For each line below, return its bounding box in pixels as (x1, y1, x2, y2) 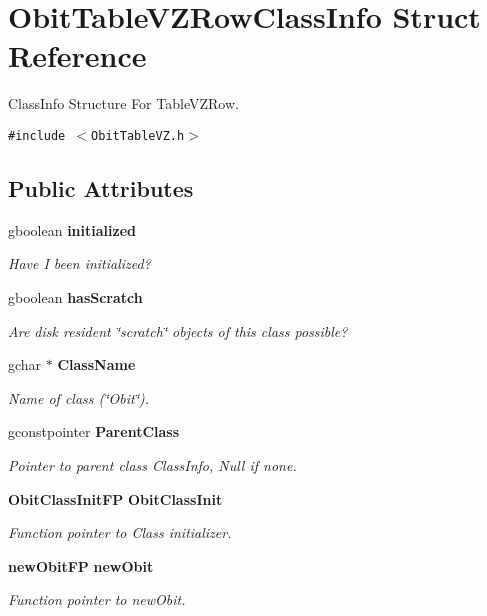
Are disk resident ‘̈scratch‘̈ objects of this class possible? (8, 320, 348, 341)
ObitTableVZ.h (91, 128, 185, 143)
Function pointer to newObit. (8, 589, 186, 610)
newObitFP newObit (8, 555, 154, 576)
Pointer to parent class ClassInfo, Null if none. (8, 454, 297, 475)
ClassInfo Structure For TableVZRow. (8, 93, 239, 114)
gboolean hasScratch (8, 286, 143, 307)
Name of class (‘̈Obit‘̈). (8, 387, 150, 408)
